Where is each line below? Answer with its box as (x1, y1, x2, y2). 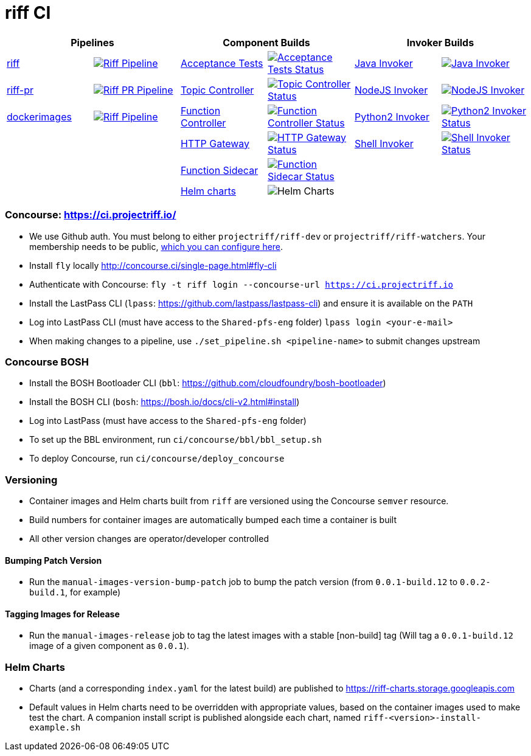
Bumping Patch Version (5, 555, 102, 566)
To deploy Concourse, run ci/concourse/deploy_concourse (29, 453, 285, 464)
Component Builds (223, 36, 310, 49)
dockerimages (7, 110, 72, 123)
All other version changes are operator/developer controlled (29, 533, 269, 544)
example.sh (29, 723, 81, 733)
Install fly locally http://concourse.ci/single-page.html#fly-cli (29, 260, 277, 271)
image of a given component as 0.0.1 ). (29, 640, 189, 651)
